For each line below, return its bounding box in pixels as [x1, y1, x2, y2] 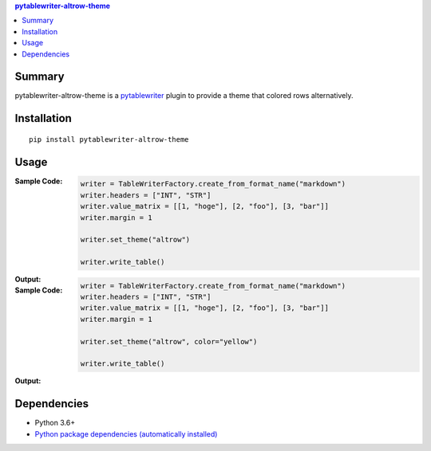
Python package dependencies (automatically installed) [34, 429, 218, 438]
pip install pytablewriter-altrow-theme [29, 135, 189, 143]
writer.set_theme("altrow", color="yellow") [80, 337, 258, 346]
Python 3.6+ [34, 418, 76, 428]
